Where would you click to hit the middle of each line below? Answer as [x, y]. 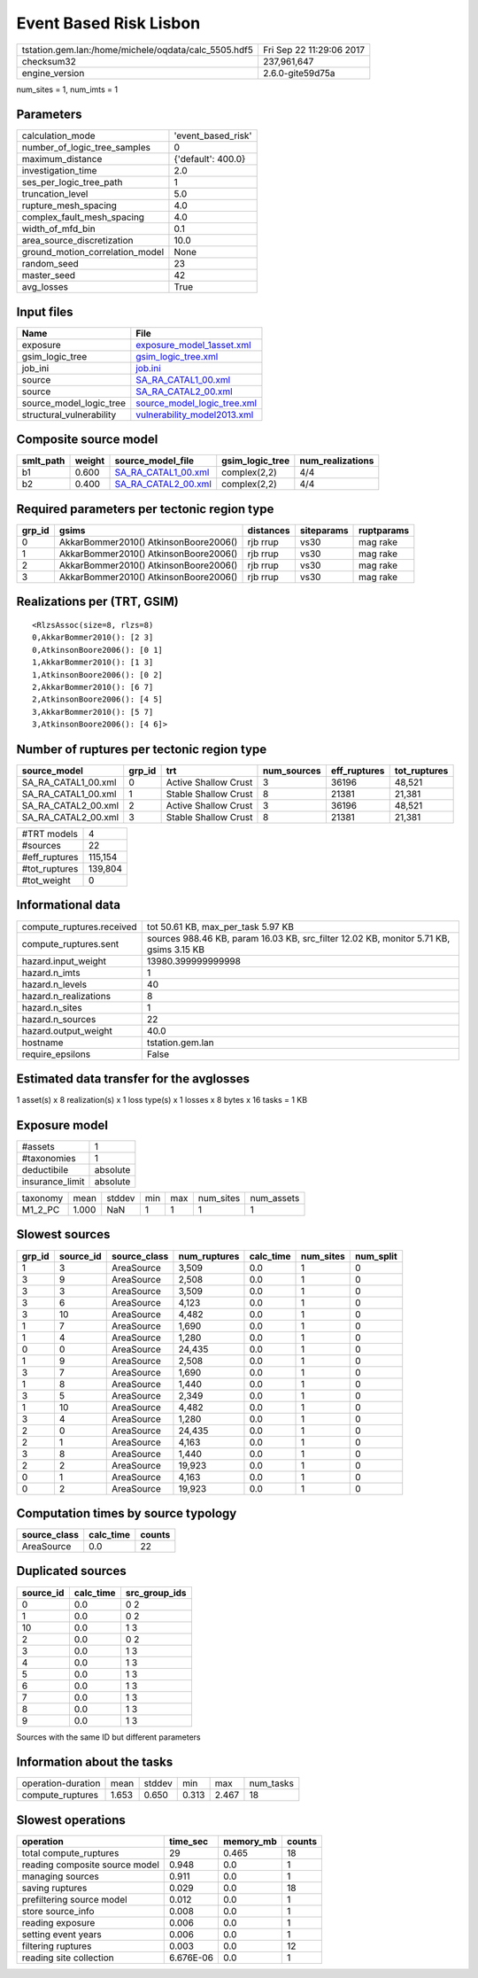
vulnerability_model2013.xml [195, 415]
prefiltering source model [74, 1899]
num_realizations [337, 461]
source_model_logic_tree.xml [196, 403]
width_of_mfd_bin [59, 229]
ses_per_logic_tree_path [72, 182]
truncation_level [55, 194]
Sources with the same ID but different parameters [108, 1737]
